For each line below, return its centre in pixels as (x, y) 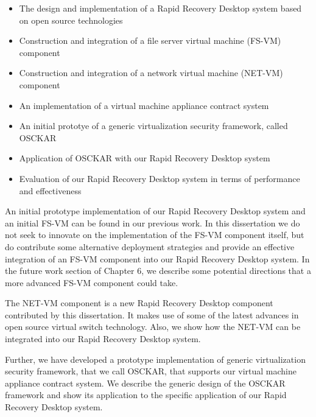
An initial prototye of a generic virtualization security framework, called (153, 126)
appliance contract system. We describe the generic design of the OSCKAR (145, 383)
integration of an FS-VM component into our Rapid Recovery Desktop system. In (157, 258)
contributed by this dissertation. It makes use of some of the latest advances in (152, 314)
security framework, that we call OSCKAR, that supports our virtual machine (151, 371)
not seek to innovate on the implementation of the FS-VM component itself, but (155, 235)
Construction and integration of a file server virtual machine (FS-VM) (150, 40)
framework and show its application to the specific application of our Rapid (146, 395)
